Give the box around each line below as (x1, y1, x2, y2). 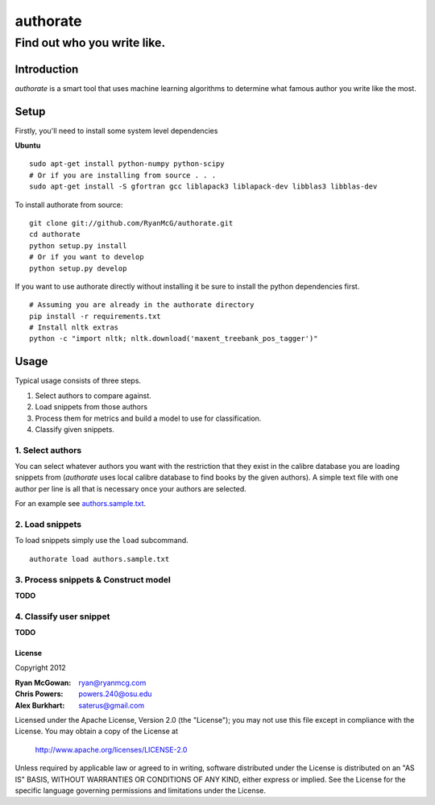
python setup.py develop (29, 263, 127, 273)
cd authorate (29, 230, 81, 239)
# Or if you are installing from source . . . (29, 170, 217, 180)
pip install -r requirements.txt (29, 311, 161, 321)
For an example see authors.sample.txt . (14, 499, 147, 508)
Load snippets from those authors (35, 402, 148, 412)
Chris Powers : (14, 689, 64, 699)
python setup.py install (29, 241, 127, 250)
